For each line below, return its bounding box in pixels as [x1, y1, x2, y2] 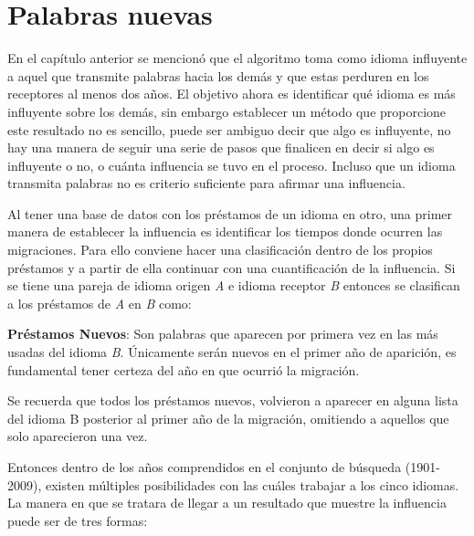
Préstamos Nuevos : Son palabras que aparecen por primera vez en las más [7, 324, 438, 343]
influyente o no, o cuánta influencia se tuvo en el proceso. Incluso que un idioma [7, 155, 456, 174]
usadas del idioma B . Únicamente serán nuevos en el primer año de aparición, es [7, 342, 457, 362]
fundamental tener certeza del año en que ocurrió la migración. [7, 360, 360, 379]
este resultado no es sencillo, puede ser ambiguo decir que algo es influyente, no [7, 120, 451, 139]
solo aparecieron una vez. [7, 426, 148, 446]
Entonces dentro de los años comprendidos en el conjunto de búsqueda [7, 457, 402, 476]
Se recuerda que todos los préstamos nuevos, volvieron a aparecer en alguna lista [7, 391, 458, 410]
